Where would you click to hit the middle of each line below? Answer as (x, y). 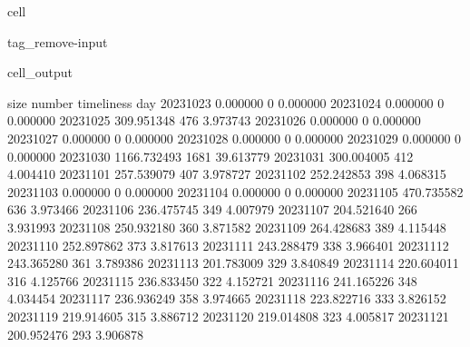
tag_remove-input (58, 41)
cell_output (40, 72)
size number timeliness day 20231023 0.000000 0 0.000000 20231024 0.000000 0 (226, 102)
